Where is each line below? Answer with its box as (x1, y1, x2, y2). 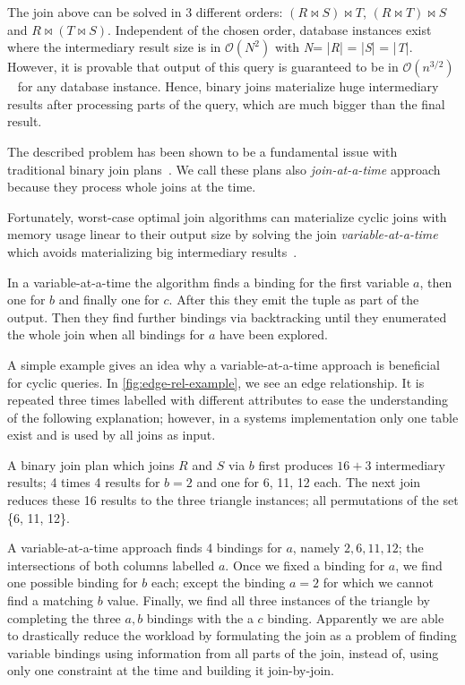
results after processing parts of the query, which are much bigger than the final (7, 94, 445, 113)
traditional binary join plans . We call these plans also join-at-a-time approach (7, 159, 441, 178)
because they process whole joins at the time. (7, 177, 256, 196)
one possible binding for (7, 573, 138, 592)
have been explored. (220, 325, 328, 344)
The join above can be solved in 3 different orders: (7, 3, 283, 21)
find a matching (7, 591, 94, 610)
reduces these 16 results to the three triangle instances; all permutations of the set (7, 491, 459, 509)
